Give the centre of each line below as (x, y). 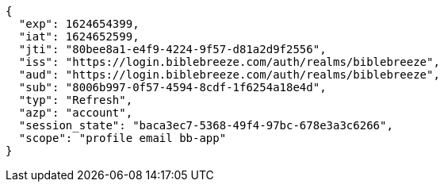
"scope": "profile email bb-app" (122, 138)
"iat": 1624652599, (79, 36)
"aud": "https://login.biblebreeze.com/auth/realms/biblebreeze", (229, 75)
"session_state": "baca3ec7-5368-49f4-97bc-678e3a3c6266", (206, 125)
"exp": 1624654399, (79, 24)
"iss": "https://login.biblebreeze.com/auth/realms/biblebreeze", (229, 62)
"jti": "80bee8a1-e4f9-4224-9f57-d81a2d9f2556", (172, 49)
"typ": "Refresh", (76, 100)
